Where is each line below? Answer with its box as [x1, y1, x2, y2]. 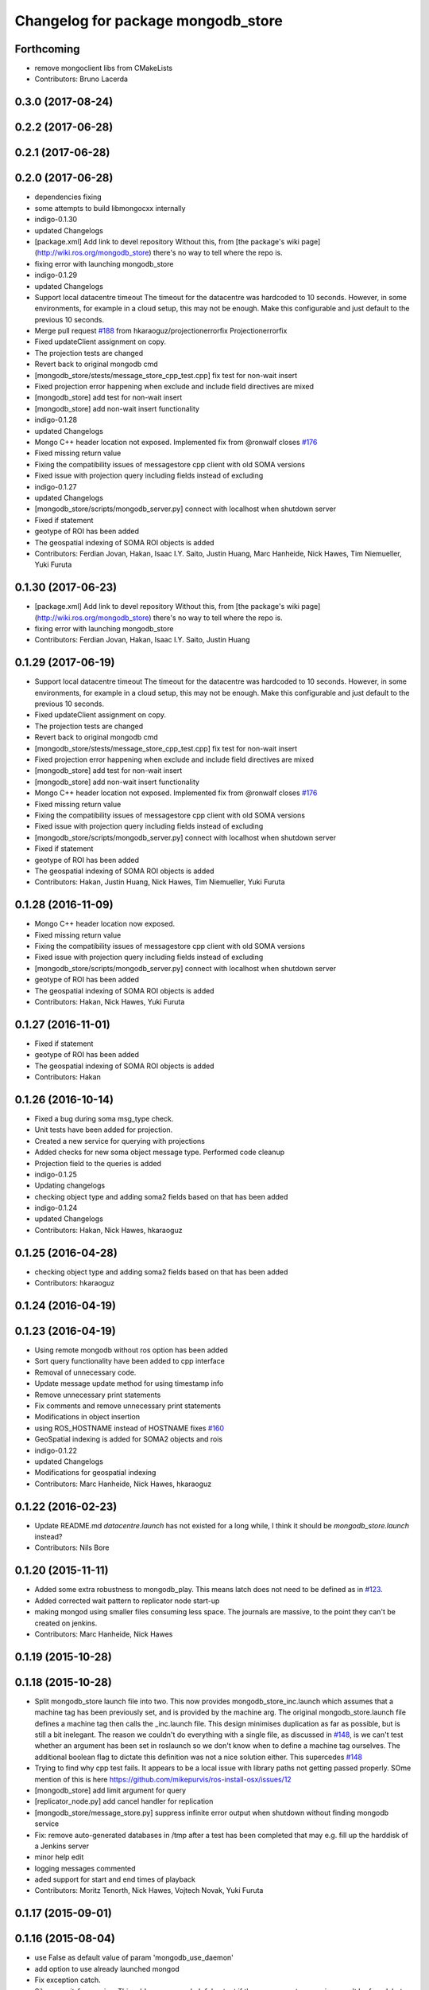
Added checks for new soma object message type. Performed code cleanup [34, 1147, 285, 1157]
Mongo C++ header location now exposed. [34, 919, 176, 929]
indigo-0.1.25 [34, 1169, 77, 1179]
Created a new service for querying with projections [34, 1136, 206, 1145]
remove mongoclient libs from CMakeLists [34, 64, 173, 73]
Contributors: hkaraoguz [34, 1278, 115, 1288]
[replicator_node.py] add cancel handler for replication [34, 1797, 214, 1806]
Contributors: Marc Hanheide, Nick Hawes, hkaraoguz [34, 1479, 212, 1489]
